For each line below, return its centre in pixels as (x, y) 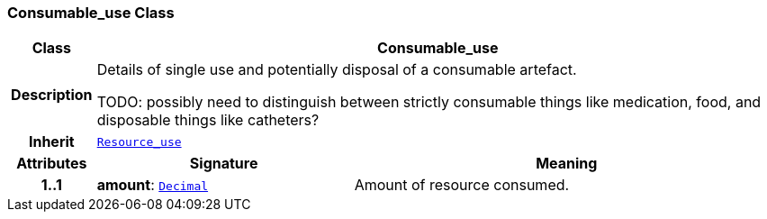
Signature (224, 164)
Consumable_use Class (91, 13)
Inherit (51, 142)
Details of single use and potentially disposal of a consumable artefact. (337, 70)
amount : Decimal (153, 185)
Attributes (52, 164)
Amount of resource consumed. (462, 185)
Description (52, 95)
